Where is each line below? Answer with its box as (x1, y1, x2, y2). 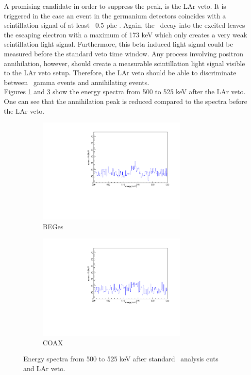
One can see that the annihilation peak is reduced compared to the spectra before (4, 96, 247, 106)
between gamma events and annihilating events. (4, 77, 150, 87)
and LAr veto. (23, 363, 66, 373)
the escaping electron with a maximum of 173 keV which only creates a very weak (4, 29, 248, 39)
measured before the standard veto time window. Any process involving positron (4, 48, 243, 58)
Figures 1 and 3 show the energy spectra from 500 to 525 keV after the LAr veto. (4, 86, 246, 97)
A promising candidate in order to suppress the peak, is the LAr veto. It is (4, 1, 226, 11)
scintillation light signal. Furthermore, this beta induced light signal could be (4, 39, 233, 49)
